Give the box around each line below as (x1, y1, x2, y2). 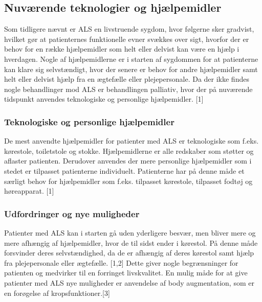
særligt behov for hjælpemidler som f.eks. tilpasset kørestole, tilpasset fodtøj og (4, 175, 253, 186)
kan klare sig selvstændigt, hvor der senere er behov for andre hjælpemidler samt (4, 63, 258, 74)
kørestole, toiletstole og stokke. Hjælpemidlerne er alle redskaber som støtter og (4, 145, 254, 156)
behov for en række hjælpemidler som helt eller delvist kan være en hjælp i (4, 43, 239, 54)
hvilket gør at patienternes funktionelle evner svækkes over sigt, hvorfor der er (4, 33, 249, 44)
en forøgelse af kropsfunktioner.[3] (4, 287, 110, 298)
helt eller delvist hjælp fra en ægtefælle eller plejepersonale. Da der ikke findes (4, 74, 249, 84)
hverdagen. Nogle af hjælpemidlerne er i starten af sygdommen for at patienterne (4, 53, 258, 64)
